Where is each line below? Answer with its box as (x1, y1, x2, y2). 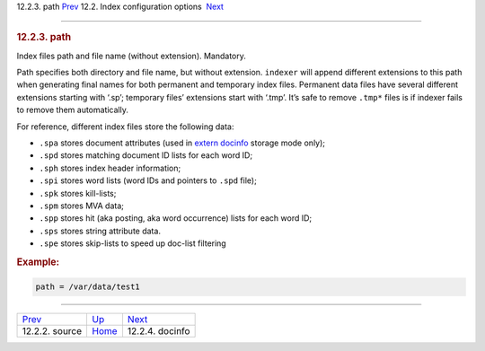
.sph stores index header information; (39, 162, 181, 173)
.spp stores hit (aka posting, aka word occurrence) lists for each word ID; (39, 213, 313, 224)
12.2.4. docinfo (127, 325, 190, 338)
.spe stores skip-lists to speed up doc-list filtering (39, 238, 226, 249)
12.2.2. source (22, 325, 83, 338)
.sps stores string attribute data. (39, 225, 162, 236)
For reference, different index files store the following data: (16, 121, 234, 132)
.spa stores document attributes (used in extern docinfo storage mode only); (39, 137, 326, 148)
